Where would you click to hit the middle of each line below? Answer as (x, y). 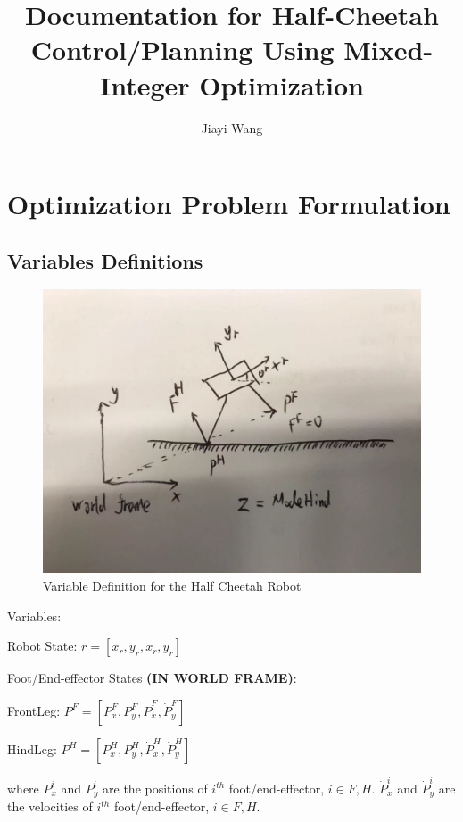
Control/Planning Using (182, 50)
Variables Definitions (105, 260)
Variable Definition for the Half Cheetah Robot (172, 586)
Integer (145, 84)
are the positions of (155, 788)
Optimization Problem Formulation (229, 204)
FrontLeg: (34, 710)
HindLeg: (32, 748)
